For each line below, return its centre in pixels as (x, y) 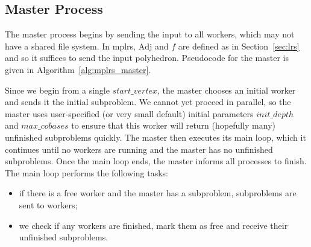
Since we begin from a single (57, 90)
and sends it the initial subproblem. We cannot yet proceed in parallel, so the (148, 102)
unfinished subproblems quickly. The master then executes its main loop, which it (155, 137)
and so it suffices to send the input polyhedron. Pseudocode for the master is (147, 58)
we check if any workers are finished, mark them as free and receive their (153, 225)
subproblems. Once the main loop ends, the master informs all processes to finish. (156, 161)
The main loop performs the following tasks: (86, 172)
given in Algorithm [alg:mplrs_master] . (78, 69)
